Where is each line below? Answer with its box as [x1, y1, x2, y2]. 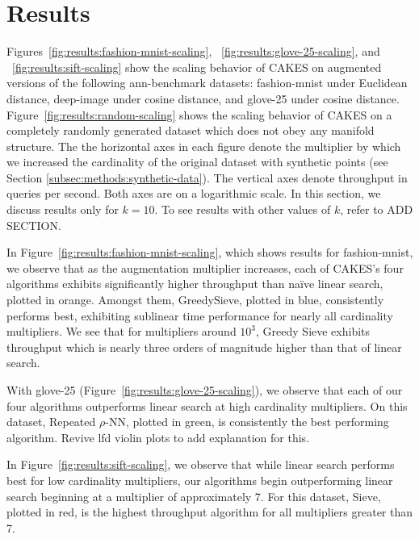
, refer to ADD [340, 201, 413, 218]
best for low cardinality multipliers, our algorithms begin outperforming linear [6, 471, 393, 488]
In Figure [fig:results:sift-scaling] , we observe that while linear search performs [6, 456, 395, 473]
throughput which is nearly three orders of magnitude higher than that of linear [6, 338, 402, 355]
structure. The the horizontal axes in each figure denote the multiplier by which [6, 137, 401, 154]
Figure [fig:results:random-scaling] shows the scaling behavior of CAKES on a [6, 106, 392, 123]
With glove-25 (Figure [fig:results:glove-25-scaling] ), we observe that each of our [6, 382, 403, 398]
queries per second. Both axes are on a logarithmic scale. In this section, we [6, 185, 381, 202]
